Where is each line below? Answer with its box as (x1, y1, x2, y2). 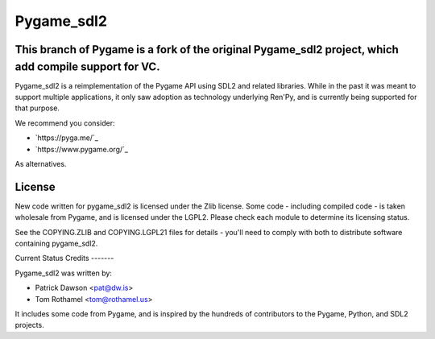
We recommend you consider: (14, 118, 115, 128)
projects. (14, 320, 44, 330)
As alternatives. (14, 159, 67, 168)
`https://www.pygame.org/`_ (35, 144, 129, 154)
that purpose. (14, 103, 60, 113)
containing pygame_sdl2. (14, 238, 98, 249)
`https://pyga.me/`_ (35, 133, 98, 143)
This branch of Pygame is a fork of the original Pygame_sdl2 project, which (14, 43, 399, 56)
